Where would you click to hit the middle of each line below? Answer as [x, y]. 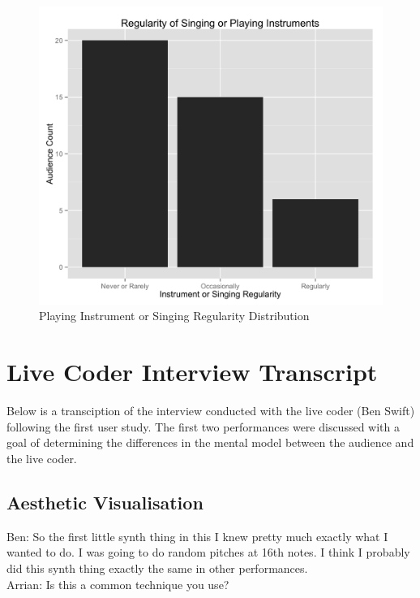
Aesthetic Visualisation [105, 502]
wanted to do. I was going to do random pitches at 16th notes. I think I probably [208, 552]
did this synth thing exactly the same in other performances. [157, 568]
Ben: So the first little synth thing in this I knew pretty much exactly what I [197, 536]
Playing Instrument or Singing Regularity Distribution [174, 316]
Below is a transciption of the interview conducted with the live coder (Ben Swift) [211, 411]
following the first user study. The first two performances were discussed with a [203, 426]
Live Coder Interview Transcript [192, 372]
